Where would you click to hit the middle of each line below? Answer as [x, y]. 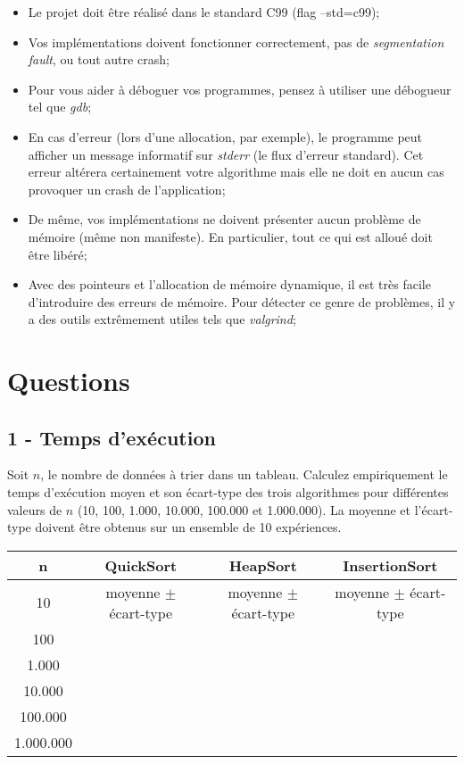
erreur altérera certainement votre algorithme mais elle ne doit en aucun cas [236, 172]
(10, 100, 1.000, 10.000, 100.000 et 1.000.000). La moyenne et [244, 509]
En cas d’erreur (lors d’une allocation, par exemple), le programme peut [225, 136]
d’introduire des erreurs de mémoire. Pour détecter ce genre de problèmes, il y [242, 301]
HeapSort [263, 565]
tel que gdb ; [60, 107]
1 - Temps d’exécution [112, 437]
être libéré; [58, 254]
